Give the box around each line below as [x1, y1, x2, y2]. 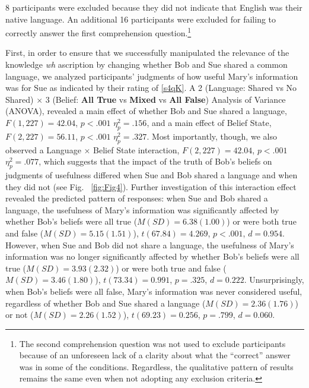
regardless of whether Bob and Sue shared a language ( [5, 296, 206, 309]
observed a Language [5, 143, 81, 156]
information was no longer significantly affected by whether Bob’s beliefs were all [5, 250, 300, 263]
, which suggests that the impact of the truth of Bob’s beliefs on [39, 155, 272, 168]
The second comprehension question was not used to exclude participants [19, 337, 286, 349]
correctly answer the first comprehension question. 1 [5, 25, 192, 39]
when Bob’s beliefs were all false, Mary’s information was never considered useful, [5, 285, 302, 297]
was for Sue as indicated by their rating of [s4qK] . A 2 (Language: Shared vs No [5, 81, 297, 94]
